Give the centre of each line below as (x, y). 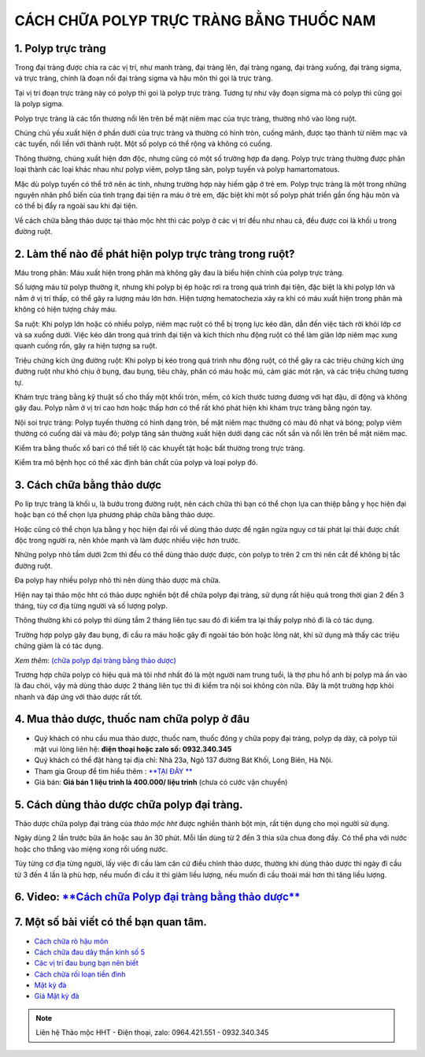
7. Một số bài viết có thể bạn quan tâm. (111, 922)
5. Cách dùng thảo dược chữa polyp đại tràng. (129, 804)
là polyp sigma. (39, 104)
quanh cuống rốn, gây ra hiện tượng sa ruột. (86, 346)
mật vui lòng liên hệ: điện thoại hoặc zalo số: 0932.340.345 (133, 749)
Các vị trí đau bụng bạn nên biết (86, 963)
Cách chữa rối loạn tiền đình (80, 974)
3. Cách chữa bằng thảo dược (88, 485)
